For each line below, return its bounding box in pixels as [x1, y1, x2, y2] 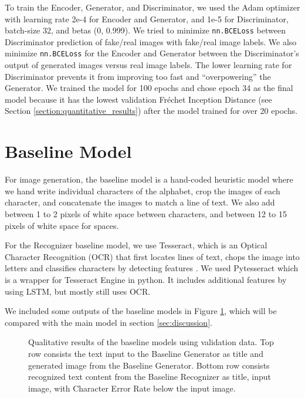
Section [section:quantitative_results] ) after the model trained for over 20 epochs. [5, 104, 298, 117]
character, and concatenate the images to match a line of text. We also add [5, 196, 275, 208]
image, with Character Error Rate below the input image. [28, 382, 236, 394]
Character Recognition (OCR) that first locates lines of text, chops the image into [5, 250, 300, 262]
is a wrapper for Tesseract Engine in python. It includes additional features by [5, 273, 287, 285]
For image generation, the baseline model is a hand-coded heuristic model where [5, 173, 293, 185]
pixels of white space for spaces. [5, 219, 119, 231]
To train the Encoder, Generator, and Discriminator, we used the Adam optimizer [5, 1, 300, 13]
